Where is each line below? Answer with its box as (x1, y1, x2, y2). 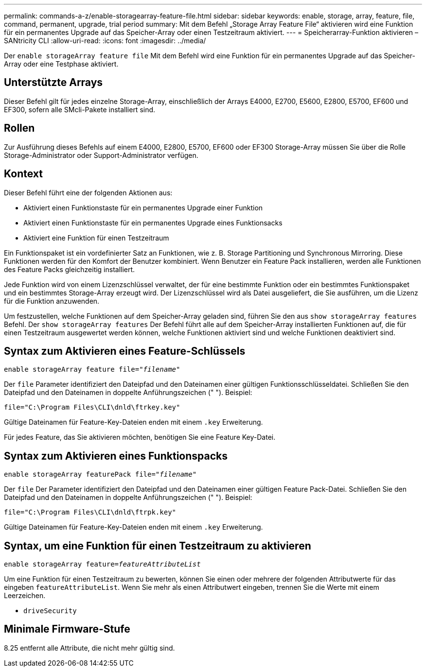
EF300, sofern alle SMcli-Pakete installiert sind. (4, 105, 156, 114)
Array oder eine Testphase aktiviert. (4, 60, 119, 68)
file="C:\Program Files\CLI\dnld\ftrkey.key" (4, 403, 180, 412)
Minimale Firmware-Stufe (4, 623, 130, 636)
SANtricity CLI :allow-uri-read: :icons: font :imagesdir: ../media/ (4, 36, 206, 45)
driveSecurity (23, 607, 77, 615)
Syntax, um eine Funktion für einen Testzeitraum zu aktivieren (4, 539, 311, 552)
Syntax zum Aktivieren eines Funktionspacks (4, 449, 228, 462)
